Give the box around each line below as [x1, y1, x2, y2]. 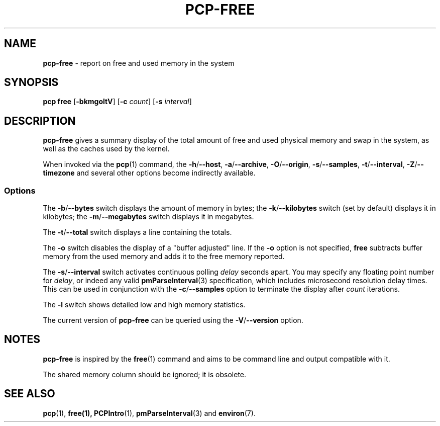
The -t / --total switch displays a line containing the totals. [43, 228, 232, 237]
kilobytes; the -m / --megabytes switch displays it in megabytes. [43, 212, 254, 221]
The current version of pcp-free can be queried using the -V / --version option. [43, 316, 303, 325]
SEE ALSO [4, 387, 55, 400]
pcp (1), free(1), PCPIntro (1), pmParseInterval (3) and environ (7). [43, 408, 256, 417]
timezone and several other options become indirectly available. [43, 168, 256, 178]
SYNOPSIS [4, 76, 59, 89]
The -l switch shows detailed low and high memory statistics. [43, 300, 246, 309]
